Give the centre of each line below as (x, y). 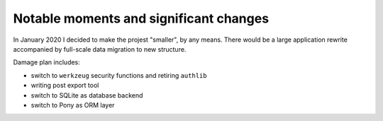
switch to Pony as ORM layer (73, 105)
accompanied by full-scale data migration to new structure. (100, 49)
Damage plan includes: (47, 62)
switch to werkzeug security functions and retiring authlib (119, 75)
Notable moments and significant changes (141, 18)
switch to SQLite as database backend (87, 95)
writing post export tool (65, 86)
